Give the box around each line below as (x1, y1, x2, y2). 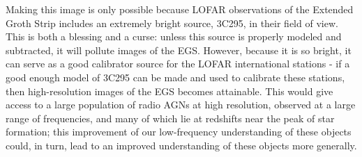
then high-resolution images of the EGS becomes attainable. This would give (6, 83, 333, 98)
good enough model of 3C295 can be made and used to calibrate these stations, (6, 69, 345, 84)
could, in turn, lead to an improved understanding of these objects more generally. (6, 138, 357, 152)
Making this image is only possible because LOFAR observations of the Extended (6, 2, 354, 16)
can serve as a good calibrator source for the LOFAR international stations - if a (6, 56, 350, 71)
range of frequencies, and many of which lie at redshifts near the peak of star (6, 110, 335, 125)
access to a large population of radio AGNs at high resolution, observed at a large (6, 97, 356, 112)
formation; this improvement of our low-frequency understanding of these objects (6, 124, 352, 139)
